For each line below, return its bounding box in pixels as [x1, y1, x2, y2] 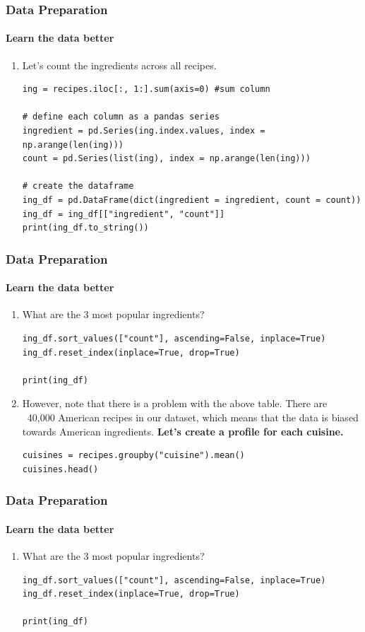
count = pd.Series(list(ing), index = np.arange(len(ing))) [22, 153, 311, 164]
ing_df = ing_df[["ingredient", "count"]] [22, 209, 225, 219]
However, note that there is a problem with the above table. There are [22, 396, 328, 411]
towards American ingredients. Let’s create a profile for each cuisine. [22, 423, 344, 438]
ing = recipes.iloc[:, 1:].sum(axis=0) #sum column [22, 84, 270, 95]
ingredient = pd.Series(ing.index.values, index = [22, 126, 265, 136]
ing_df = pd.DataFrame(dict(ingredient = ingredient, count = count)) [22, 194, 361, 205]
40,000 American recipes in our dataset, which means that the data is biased [27, 409, 359, 424]
